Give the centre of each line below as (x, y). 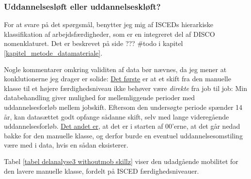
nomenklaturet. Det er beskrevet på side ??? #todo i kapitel (94, 43)
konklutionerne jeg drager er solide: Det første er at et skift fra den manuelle (118, 79)
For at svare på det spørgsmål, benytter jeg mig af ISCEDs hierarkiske (109, 24)
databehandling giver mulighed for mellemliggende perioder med (100, 97)
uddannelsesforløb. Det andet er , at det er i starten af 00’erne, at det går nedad (122, 126)
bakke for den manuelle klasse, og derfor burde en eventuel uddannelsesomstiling (123, 135)
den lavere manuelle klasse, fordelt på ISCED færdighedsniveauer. (102, 171)
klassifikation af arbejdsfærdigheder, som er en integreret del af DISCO (110, 34)
